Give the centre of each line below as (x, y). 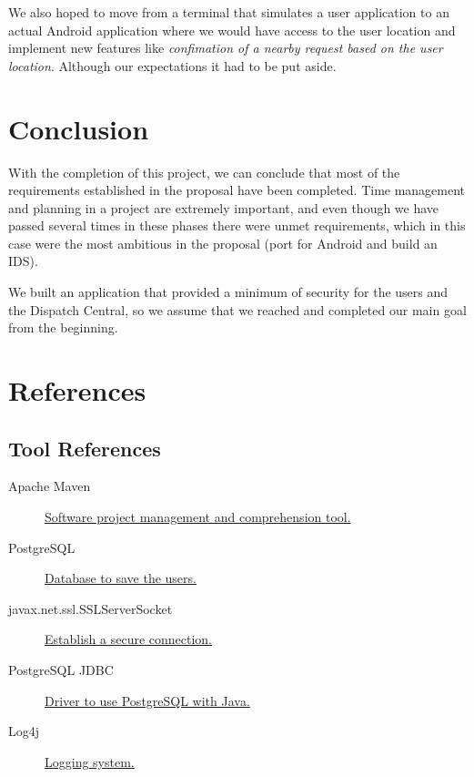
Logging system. (90, 761)
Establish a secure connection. (129, 639)
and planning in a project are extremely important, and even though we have (224, 207)
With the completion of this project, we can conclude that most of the (204, 172)
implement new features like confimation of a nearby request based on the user (226, 48)
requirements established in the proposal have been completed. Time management (237, 190)
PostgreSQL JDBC (61, 669)
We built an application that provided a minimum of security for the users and (228, 292)
